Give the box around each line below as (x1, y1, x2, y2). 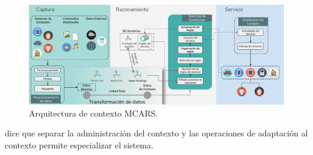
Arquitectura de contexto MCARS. (29, 106, 158, 119)
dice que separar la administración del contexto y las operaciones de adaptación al (5, 127, 308, 139)
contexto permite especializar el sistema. (5, 138, 153, 151)
